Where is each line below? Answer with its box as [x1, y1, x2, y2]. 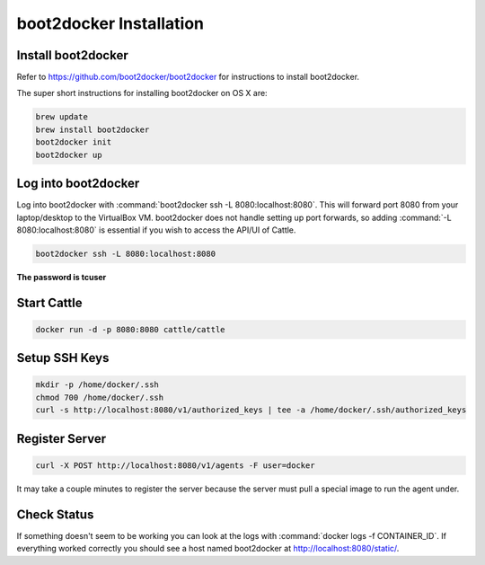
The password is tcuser [16, 271, 107, 282]
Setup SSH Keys [16, 350, 110, 366]
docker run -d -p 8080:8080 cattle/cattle [35, 324, 225, 334]
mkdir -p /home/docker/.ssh [35, 380, 159, 390]
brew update [35, 112, 89, 122]
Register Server [16, 431, 107, 446]
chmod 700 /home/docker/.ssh [35, 392, 164, 402]
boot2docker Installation [16, 13, 205, 33]
